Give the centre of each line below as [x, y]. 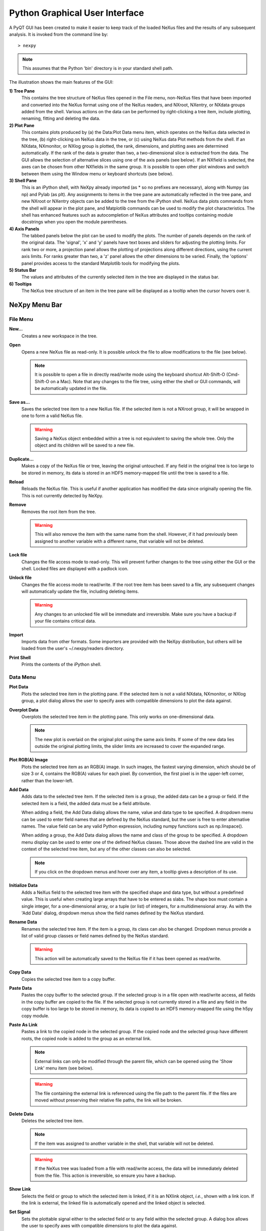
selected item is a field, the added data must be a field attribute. [86, 803]
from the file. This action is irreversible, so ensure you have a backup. [105, 1175]
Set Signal [20, 1212]
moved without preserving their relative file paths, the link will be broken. [108, 1100]
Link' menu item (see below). [64, 1068]
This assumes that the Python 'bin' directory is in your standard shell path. [98, 68]
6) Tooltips [20, 284]
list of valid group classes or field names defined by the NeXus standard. [95, 936]
